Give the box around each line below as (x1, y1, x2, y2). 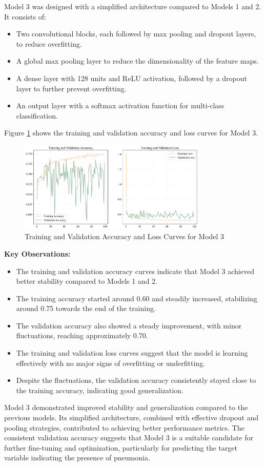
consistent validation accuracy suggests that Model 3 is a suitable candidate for (4, 432, 253, 443)
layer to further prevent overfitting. (16, 83, 127, 93)
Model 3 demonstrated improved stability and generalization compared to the (4, 402, 248, 413)
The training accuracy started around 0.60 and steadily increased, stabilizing (16, 293, 258, 303)
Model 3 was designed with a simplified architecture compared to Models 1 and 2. (4, 1, 261, 11)
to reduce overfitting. (16, 38, 82, 49)
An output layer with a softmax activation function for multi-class (16, 100, 225, 111)
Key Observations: (4, 248, 71, 259)
